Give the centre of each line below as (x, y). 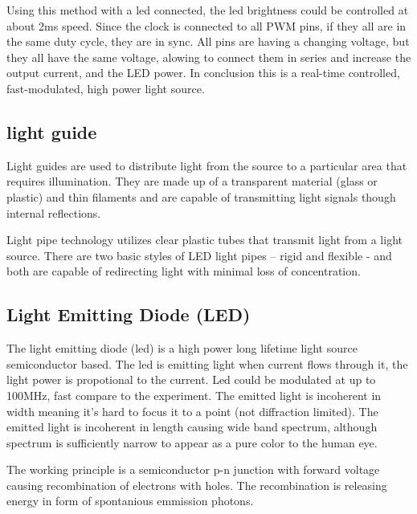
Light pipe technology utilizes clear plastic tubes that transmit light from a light (204, 240)
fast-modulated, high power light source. (106, 88)
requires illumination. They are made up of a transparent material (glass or (192, 181)
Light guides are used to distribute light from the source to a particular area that (207, 165)
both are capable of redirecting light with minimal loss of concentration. (184, 271)
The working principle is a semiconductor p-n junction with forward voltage (193, 469)
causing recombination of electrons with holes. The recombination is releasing (197, 485)
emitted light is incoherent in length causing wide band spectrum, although (192, 427)
